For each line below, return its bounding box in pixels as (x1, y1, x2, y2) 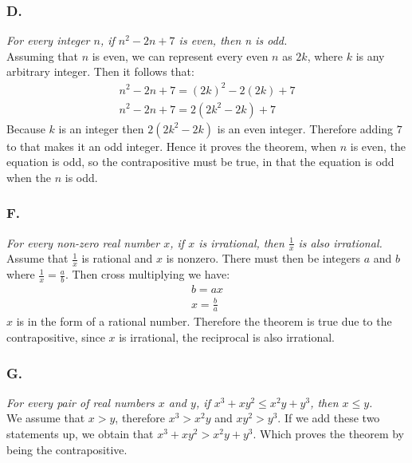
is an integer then (58, 120, 144, 137)
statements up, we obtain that (6, 425, 154, 442)
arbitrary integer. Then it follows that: (6, 63, 194, 80)
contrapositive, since (6, 329, 105, 346)
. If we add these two (277, 410, 380, 426)
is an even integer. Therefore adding (217, 120, 394, 137)
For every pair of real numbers (6, 394, 155, 410)
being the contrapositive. (6, 441, 128, 457)
